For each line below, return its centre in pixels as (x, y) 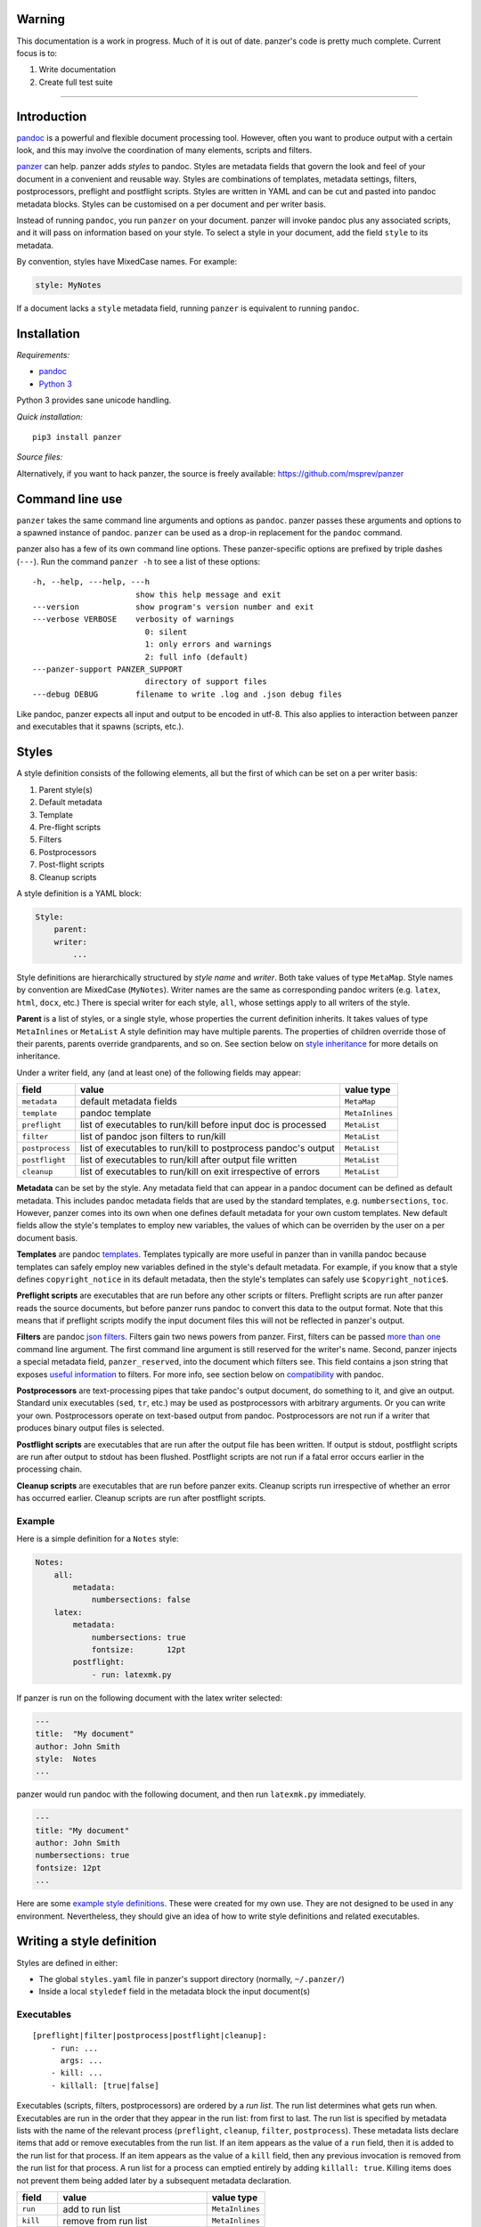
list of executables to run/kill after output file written (189, 1160)
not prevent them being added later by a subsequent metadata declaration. (154, 2180)
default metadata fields (129, 1102)
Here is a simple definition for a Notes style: (98, 1539)
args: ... (82, 2061)
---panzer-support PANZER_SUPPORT (107, 669)
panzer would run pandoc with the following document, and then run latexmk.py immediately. (191, 1794)
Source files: (40, 457)
